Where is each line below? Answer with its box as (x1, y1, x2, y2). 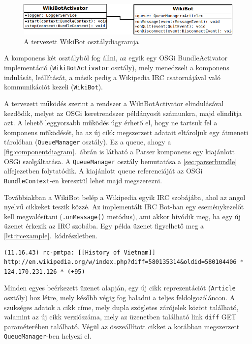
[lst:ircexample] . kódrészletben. (4, 230, 98, 240)
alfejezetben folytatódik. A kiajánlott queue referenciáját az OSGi (4, 166, 203, 176)
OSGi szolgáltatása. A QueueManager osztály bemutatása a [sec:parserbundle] (4, 156, 237, 166)
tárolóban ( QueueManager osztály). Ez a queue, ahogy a (4, 137, 171, 147)
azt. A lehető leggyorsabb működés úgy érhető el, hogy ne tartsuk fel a (4, 117, 218, 128)
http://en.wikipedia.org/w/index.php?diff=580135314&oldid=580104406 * (4, 258, 244, 266)
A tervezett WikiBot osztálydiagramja (24, 36, 139, 46)
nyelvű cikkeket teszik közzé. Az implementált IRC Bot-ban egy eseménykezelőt (4, 201, 244, 212)
